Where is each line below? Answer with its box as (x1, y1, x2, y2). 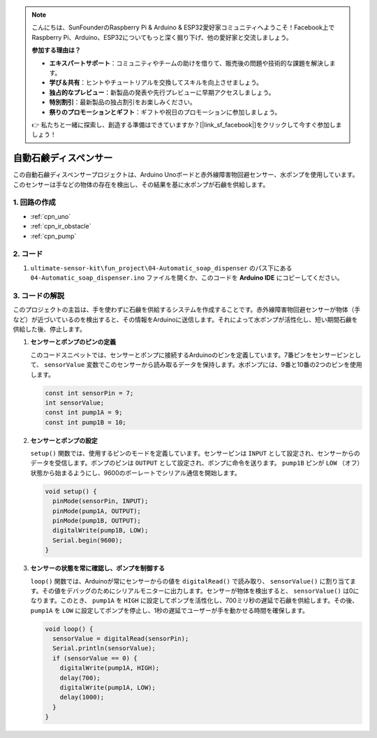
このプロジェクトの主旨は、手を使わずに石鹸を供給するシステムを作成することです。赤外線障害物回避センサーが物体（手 (13, 305, 361, 314)
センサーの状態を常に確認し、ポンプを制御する (30, 564, 165, 572)
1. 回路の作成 (13, 198, 56, 208)
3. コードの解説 (13, 291, 65, 301)
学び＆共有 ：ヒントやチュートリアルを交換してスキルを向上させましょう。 (49, 78, 263, 87)
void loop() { (45, 625, 94, 632)
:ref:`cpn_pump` (30, 231, 77, 240)
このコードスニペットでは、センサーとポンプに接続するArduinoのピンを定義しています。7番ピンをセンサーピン (30, 350, 349, 359)
